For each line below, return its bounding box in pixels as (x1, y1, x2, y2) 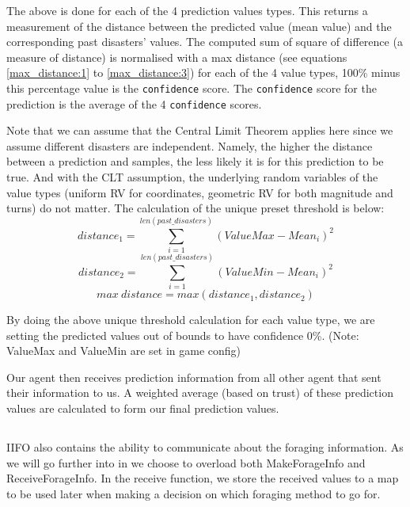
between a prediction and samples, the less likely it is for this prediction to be (6, 153, 384, 170)
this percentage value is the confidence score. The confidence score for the (6, 79, 377, 96)
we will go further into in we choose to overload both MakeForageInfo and (6, 454, 366, 471)
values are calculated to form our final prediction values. (6, 400, 279, 417)
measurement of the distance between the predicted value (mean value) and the (6, 17, 392, 34)
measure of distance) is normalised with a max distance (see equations (6, 48, 347, 65)
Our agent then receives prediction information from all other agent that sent (6, 368, 382, 385)
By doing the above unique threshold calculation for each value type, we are (6, 311, 375, 328)
